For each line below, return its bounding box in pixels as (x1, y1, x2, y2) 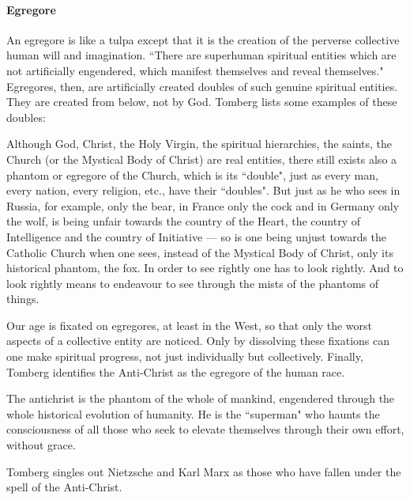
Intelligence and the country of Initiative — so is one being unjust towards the (6, 228, 387, 244)
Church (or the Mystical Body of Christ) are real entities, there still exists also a (6, 150, 397, 167)
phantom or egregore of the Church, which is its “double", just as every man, (6, 166, 378, 183)
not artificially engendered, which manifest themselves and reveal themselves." (6, 62, 384, 78)
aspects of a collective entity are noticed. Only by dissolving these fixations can (6, 332, 390, 349)
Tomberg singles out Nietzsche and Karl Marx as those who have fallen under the (6, 463, 401, 479)
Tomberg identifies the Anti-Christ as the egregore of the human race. (6, 363, 345, 380)
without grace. (6, 437, 76, 453)
